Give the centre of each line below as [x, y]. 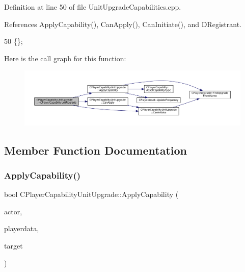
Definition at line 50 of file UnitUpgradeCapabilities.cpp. [93, 7]
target [13, 245]
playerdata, [22, 228]
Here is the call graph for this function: [65, 58]
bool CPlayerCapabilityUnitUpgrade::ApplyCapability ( [91, 194]
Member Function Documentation [96, 150]
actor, [13, 211]
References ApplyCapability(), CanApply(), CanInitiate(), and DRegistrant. [123, 24]
